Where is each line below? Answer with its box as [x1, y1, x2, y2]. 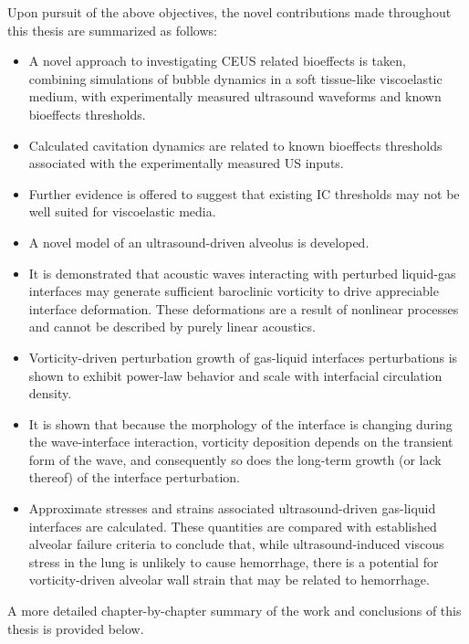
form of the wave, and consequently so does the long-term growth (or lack [28, 449, 442, 469]
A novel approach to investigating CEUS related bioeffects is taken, [28, 51, 406, 70]
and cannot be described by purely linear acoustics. [28, 317, 316, 336]
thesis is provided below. [7, 618, 144, 638]
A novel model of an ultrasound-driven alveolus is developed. [28, 232, 370, 251]
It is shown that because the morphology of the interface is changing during [28, 414, 453, 433]
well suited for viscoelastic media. [28, 202, 216, 221]
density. [28, 384, 72, 403]
